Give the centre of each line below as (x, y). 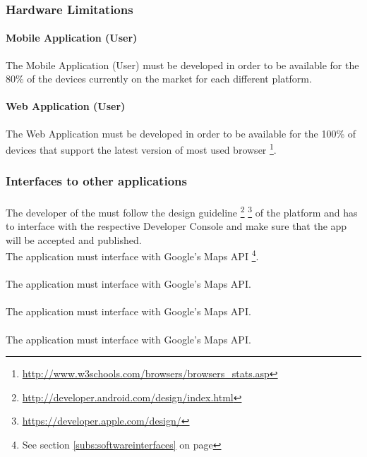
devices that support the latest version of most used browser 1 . (141, 148)
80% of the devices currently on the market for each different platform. (159, 79)
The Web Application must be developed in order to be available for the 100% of (181, 133)
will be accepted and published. (74, 239)
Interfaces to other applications (96, 181)
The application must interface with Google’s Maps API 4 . (132, 255)
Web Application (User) (66, 106)
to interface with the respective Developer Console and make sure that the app (176, 226)
